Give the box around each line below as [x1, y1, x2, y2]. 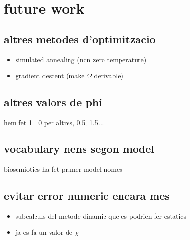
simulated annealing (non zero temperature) [15, 54, 147, 64]
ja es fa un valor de [15, 227, 72, 237]
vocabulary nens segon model [4, 141, 155, 156]
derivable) [94, 71, 123, 81]
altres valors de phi [4, 94, 102, 110]
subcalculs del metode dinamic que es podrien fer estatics [15, 210, 187, 221]
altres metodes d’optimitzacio [4, 31, 155, 46]
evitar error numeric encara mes [4, 187, 170, 203]
